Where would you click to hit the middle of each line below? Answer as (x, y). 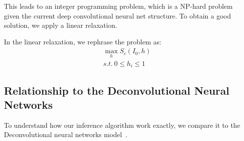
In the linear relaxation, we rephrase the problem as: (83, 41)
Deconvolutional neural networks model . (66, 134)
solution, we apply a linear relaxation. (61, 25)
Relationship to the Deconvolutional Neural (117, 90)
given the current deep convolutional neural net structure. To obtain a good (118, 15)
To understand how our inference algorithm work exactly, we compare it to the (122, 125)
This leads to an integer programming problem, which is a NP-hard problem (118, 6)
